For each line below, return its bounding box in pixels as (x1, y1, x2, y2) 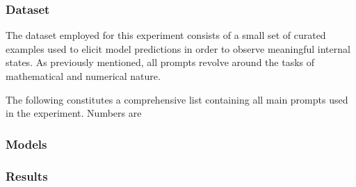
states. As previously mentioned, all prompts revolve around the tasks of (6, 55, 315, 70)
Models (6, 135, 47, 152)
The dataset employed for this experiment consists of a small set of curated (6, 28, 326, 42)
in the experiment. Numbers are (6, 106, 142, 120)
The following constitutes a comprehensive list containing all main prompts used (6, 92, 348, 106)
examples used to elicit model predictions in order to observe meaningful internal (6, 41, 350, 56)
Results (6, 167, 48, 184)
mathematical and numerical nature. (6, 69, 161, 83)
